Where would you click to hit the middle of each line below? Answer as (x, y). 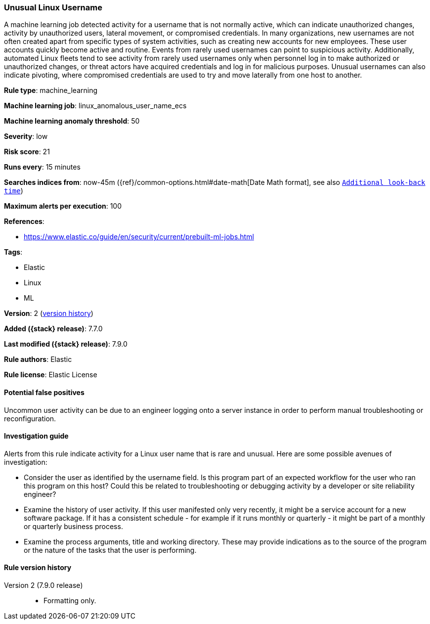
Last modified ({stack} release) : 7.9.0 (66, 344)
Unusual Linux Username (53, 7)
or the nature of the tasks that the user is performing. (110, 550)
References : (24, 222)
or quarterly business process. (73, 526)
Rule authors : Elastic (38, 359)
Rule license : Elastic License (51, 375)
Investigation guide (36, 436)
